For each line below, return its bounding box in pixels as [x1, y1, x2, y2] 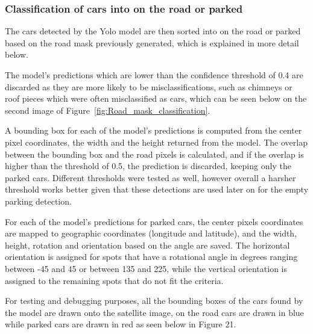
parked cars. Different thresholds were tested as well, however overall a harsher [5, 171, 296, 184]
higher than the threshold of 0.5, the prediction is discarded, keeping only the [5, 159, 291, 172]
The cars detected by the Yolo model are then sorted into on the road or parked [5, 25, 301, 37]
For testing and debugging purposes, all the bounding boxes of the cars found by [5, 294, 303, 307]
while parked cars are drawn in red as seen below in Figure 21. [5, 318, 236, 330]
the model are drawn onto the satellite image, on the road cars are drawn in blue [5, 306, 304, 318]
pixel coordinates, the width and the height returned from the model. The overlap [5, 135, 308, 148]
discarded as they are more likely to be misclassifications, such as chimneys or [5, 80, 292, 93]
